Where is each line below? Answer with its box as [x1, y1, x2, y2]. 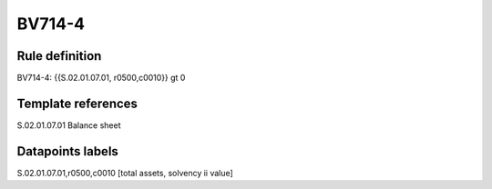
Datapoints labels [16, 144, 118, 159]
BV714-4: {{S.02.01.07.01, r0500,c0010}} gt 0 [16, 73, 186, 84]
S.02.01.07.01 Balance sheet [16, 119, 121, 131]
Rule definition [16, 48, 102, 64]
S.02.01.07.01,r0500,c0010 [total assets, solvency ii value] [16, 167, 234, 178]
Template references [16, 95, 138, 111]
